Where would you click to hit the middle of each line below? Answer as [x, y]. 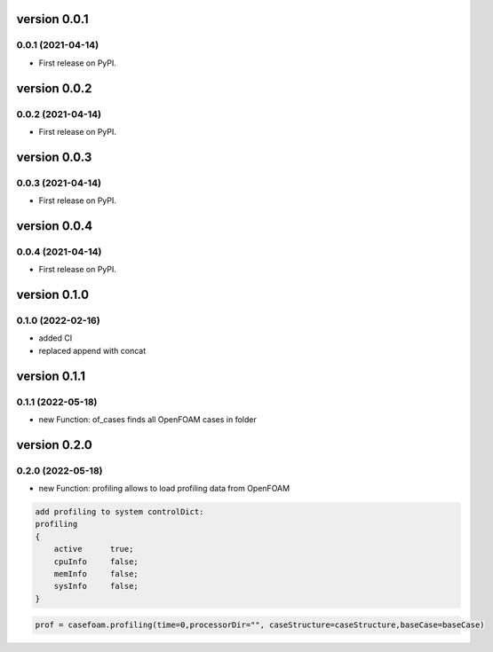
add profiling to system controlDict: [119, 512]
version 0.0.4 [55, 226]
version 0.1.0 [52, 295]
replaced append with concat [92, 350]
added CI [56, 338]
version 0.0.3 [54, 157]
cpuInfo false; [96, 562]
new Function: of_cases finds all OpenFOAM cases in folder [147, 419]
